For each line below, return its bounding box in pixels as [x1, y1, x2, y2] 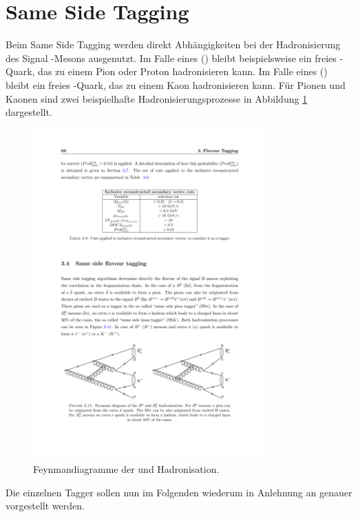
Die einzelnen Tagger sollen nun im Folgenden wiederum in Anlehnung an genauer [6, 485, 352, 499]
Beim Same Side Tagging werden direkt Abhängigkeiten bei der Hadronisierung [6, 37, 341, 52]
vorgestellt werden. [6, 498, 85, 513]
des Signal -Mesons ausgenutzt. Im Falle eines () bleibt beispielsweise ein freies [6, 50, 337, 65]
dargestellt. [6, 105, 52, 119]
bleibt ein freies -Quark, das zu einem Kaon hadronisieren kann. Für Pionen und [6, 77, 346, 92]
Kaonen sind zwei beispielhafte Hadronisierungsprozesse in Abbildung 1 [6, 91, 308, 105]
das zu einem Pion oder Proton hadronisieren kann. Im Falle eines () [38, 64, 328, 79]
